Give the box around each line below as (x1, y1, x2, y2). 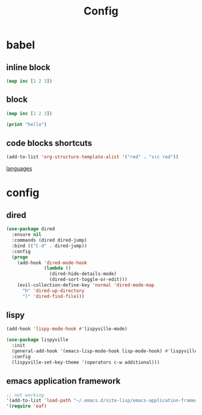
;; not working (6, 392, 44, 398)
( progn (11, 254, 28, 260)
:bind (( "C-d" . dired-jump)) (11, 242, 87, 249)
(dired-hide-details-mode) (49, 271, 117, 277)
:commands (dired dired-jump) (11, 237, 87, 243)
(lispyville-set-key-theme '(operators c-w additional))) (11, 359, 161, 366)
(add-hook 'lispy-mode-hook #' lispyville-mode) (6, 326, 128, 332)
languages (6, 165, 32, 173)
